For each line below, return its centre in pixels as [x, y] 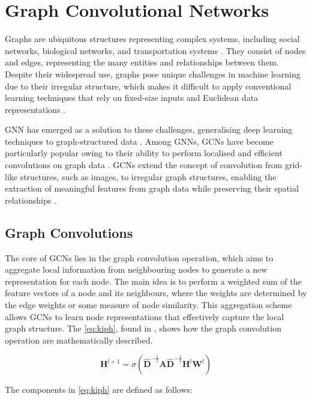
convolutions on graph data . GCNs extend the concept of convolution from [144, 165]
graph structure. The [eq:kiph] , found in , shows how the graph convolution [143, 328]
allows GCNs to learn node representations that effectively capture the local [145, 316]
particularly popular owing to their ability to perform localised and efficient [144, 153]
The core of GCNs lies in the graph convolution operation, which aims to [139, 257]
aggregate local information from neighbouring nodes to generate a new [136, 269]
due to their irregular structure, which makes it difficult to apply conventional [148, 86]
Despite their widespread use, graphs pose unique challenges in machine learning [153, 74]
